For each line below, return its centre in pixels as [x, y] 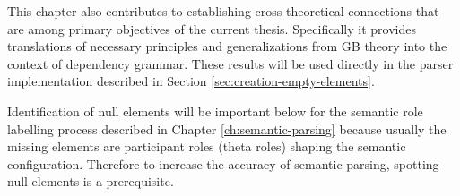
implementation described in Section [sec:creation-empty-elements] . [191, 81]
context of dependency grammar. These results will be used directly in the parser [230, 63]
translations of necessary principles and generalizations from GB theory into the [227, 46]
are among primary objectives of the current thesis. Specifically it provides [212, 28]
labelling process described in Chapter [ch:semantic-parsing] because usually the [227, 128]
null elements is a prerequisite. [91, 181]
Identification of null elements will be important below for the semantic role [215, 111]
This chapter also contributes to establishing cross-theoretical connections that [223, 11]
